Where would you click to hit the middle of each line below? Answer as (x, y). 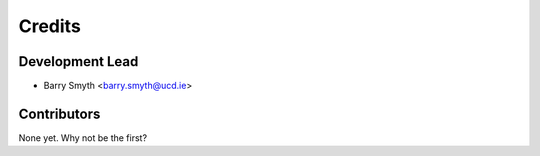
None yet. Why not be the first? (83, 137)
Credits (50, 26)
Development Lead (78, 61)
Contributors (59, 113)
